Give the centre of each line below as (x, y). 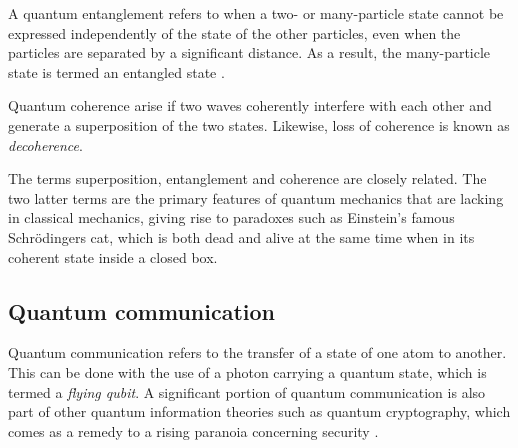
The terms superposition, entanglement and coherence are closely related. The (247, 178)
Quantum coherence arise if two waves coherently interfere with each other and (250, 105)
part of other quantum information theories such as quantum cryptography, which (259, 411)
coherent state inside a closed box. (113, 256)
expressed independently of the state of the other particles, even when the (234, 32)
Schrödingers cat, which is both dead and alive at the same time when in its (241, 236)
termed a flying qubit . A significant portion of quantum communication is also (247, 391)
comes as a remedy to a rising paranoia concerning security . (193, 430)
